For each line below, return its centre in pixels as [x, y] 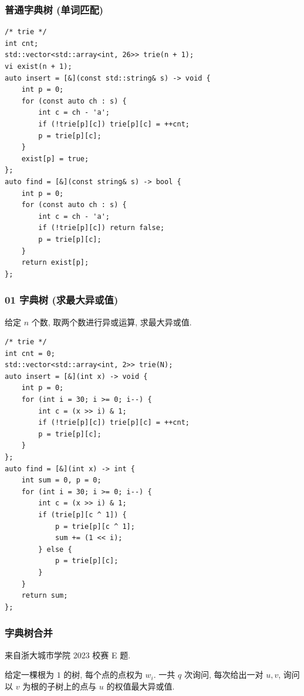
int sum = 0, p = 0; [61, 480]
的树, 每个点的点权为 [103, 675]
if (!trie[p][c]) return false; [102, 228]
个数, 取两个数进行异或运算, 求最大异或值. [112, 322]
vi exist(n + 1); [38, 66]
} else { [55, 549]
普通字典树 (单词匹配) [54, 9]
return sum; [45, 596]
